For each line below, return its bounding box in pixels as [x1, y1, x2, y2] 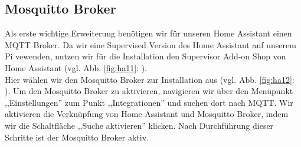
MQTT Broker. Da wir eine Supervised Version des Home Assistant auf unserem [5, 38, 296, 51]
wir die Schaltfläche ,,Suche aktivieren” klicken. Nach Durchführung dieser [5, 119, 274, 131]
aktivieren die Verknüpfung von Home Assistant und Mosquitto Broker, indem [5, 108, 289, 120]
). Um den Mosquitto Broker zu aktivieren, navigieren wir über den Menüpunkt [5, 85, 293, 97]
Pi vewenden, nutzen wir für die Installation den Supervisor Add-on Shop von [5, 50, 286, 62]
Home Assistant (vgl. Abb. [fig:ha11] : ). [5, 61, 147, 73]
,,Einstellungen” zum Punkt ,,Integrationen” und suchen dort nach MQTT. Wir [5, 96, 293, 108]
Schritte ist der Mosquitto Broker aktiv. [5, 131, 149, 143]
